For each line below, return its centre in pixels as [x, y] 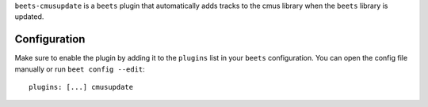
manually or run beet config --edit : [80, 69]
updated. [29, 17]
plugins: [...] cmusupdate [81, 87]
